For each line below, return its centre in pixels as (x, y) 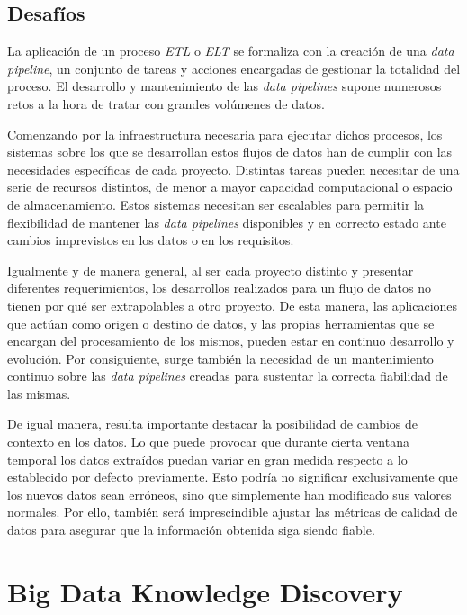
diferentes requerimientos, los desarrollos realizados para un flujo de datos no (219, 288)
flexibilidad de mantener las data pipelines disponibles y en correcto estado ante (227, 222)
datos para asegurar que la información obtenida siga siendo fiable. (191, 530)
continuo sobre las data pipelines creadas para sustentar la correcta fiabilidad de (228, 376)
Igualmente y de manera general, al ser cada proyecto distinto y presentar (211, 270)
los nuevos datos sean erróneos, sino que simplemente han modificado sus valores (229, 494)
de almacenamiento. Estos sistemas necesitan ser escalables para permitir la (216, 204)
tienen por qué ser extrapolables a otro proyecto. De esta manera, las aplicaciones (233, 305)
